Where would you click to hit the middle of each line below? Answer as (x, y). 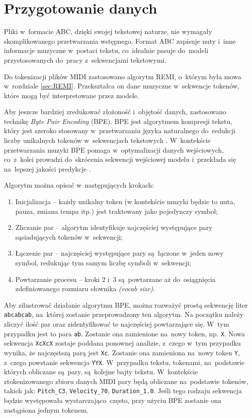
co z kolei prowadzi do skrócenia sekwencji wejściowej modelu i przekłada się (120, 159)
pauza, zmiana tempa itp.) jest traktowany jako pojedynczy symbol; (117, 211)
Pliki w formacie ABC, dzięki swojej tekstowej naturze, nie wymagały (108, 31)
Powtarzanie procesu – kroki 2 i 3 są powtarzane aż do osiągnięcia (115, 279)
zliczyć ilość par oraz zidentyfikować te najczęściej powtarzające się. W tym (117, 324)
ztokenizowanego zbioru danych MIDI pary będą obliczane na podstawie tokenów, (126, 381)
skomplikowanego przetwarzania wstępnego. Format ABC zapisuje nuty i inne (120, 41)
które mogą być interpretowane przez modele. (72, 95)
